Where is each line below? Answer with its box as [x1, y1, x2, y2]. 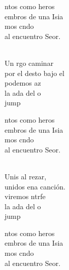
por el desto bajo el [5, 67, 64, 78]
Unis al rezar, [5, 171, 47, 181]
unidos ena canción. [5, 181, 65, 191]
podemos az [5, 78, 41, 88]
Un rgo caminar [5, 57, 54, 68]
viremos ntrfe [5, 191, 46, 202]
